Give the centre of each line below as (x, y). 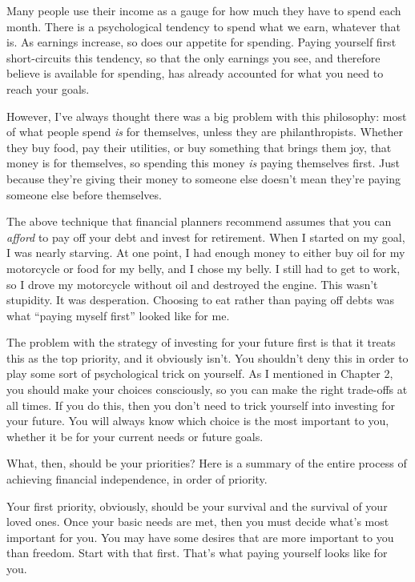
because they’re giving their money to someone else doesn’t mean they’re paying (203, 178)
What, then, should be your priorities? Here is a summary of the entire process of (207, 463)
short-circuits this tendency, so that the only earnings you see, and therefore (193, 57)
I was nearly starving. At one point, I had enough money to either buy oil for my (206, 253)
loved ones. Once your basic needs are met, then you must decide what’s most (198, 522)
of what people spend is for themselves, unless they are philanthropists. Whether (205, 132)
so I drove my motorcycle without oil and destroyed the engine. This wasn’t (192, 284)
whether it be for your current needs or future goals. (135, 436)
